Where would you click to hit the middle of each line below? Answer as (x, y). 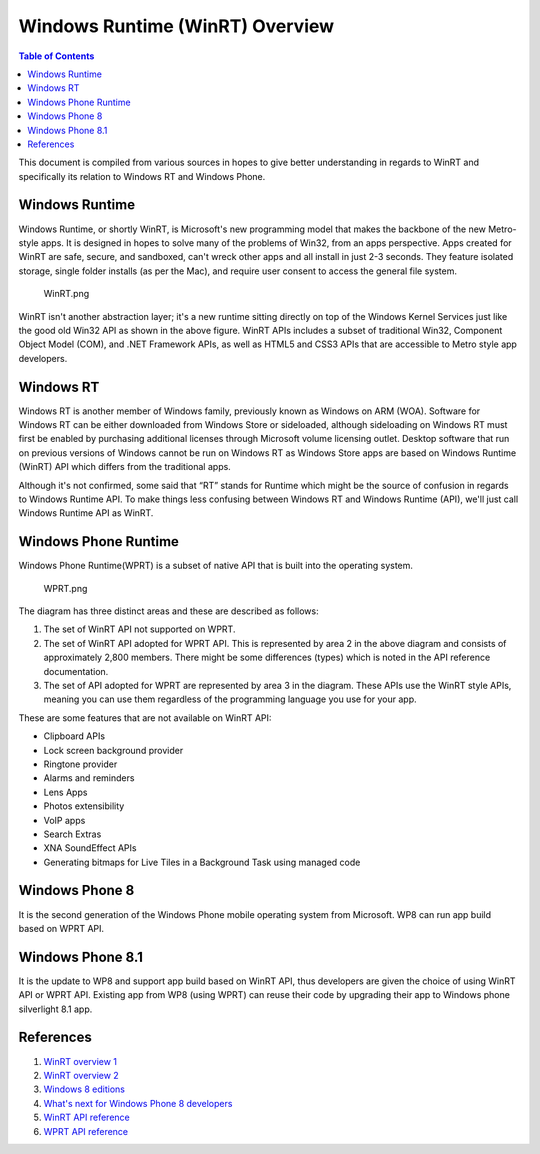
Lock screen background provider (113, 750)
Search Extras (72, 834)
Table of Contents (56, 56)
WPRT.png (65, 588)
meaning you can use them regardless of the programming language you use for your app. (230, 699)
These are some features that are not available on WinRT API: (145, 717)
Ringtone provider (80, 764)
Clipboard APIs (74, 736)
